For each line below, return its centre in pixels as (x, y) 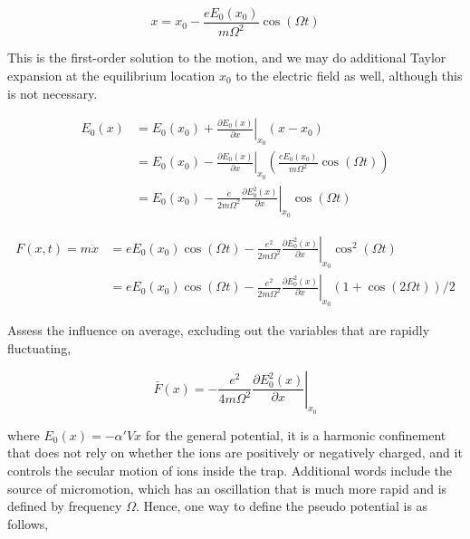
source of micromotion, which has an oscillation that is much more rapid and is (227, 488)
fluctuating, (39, 347)
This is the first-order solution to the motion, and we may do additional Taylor (227, 58)
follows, (28, 523)
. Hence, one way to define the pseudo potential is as (282, 506)
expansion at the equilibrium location (111, 75)
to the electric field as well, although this (349, 75)
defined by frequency (65, 506)
